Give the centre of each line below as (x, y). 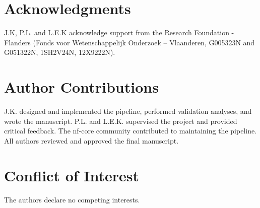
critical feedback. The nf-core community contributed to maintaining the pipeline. (131, 131)
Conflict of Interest (72, 175)
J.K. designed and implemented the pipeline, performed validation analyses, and (128, 111)
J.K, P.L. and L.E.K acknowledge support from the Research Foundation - (119, 32)
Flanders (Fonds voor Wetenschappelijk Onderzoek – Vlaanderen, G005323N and (129, 42)
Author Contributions (81, 87)
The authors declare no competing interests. (72, 199)
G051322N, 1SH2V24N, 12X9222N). (60, 52)
